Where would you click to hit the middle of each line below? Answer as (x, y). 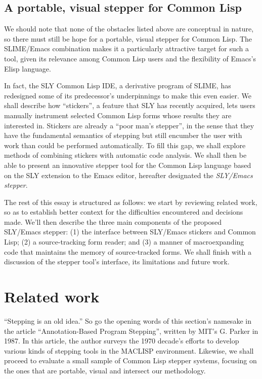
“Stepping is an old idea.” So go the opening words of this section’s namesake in (128, 320)
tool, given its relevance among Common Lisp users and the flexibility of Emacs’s (130, 58)
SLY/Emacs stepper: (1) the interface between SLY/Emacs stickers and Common (130, 232)
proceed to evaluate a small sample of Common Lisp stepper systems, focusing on (130, 360)
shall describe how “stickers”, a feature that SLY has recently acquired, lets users (130, 105)
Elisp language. (28, 68)
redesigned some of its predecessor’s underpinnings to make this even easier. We (128, 95)
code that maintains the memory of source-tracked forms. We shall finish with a (128, 251)
